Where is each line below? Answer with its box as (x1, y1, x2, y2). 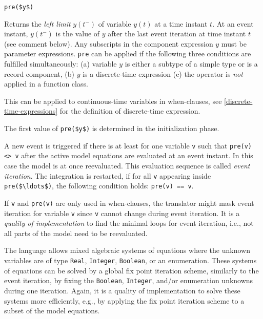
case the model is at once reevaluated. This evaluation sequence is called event (4, 160, 250, 171)
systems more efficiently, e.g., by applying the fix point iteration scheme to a (4, 295, 245, 306)
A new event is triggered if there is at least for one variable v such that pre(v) (4, 140, 252, 151)
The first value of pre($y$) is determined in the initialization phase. (4, 123, 219, 134)
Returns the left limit (4, 18, 71, 29)
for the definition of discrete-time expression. (59, 105, 200, 116)
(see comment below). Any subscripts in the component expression (4, 38, 213, 49)
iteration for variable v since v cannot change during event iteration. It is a (4, 207, 240, 218)
